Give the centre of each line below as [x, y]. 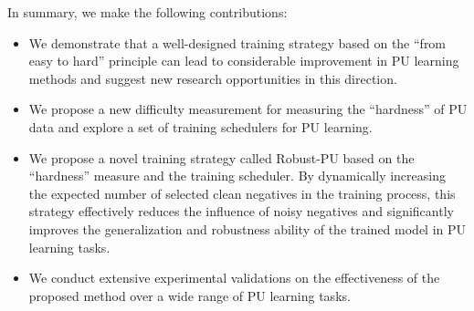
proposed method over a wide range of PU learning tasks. [190, 295]
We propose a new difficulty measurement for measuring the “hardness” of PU [248, 109]
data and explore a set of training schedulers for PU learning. [200, 126]
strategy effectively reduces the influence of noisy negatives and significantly [241, 211]
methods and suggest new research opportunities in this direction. [213, 78]
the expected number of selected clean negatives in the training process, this [242, 193]
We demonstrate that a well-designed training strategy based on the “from [237, 42]
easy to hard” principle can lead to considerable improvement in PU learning [244, 61]
